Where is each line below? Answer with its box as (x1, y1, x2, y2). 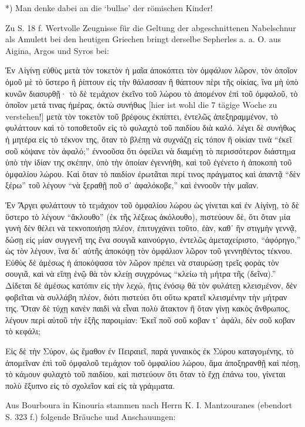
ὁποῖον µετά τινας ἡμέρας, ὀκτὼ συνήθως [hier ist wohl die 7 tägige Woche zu (5, 99, 277, 111)
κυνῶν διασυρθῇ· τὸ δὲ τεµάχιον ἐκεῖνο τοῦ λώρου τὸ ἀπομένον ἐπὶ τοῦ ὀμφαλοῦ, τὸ (5, 87, 298, 99)
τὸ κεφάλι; (5, 325, 40, 337)
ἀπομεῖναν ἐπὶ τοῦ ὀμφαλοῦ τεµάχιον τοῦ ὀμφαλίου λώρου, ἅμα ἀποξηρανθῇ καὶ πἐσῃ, (5, 356, 301, 368)
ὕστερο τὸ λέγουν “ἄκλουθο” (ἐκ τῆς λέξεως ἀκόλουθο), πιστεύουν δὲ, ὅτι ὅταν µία (5, 210, 290, 222)
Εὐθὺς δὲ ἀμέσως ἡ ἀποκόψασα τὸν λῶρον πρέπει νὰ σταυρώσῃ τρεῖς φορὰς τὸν (5, 256, 279, 268)
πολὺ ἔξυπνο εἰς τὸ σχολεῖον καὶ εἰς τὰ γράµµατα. (5, 379, 175, 391)
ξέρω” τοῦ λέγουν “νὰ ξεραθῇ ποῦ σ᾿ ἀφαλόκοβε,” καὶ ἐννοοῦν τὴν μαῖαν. (5, 179, 259, 191)
